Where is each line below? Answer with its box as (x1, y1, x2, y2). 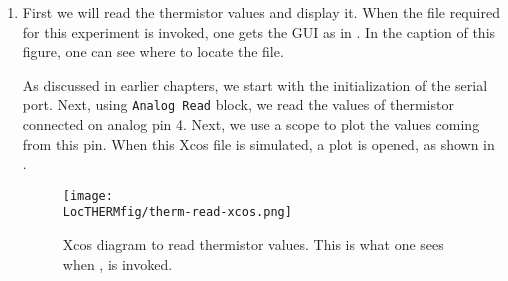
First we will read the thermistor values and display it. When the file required (22, 2, 500, 22)
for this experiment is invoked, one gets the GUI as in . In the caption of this (22, 21, 496, 42)
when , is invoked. (62, 253, 173, 274)
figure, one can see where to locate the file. (22, 41, 284, 62)
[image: (62, 188, 113, 203)
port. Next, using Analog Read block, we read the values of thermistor (22, 94, 454, 115)
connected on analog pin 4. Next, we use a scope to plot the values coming (22, 114, 480, 135)
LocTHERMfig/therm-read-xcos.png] (62, 205, 292, 220)
